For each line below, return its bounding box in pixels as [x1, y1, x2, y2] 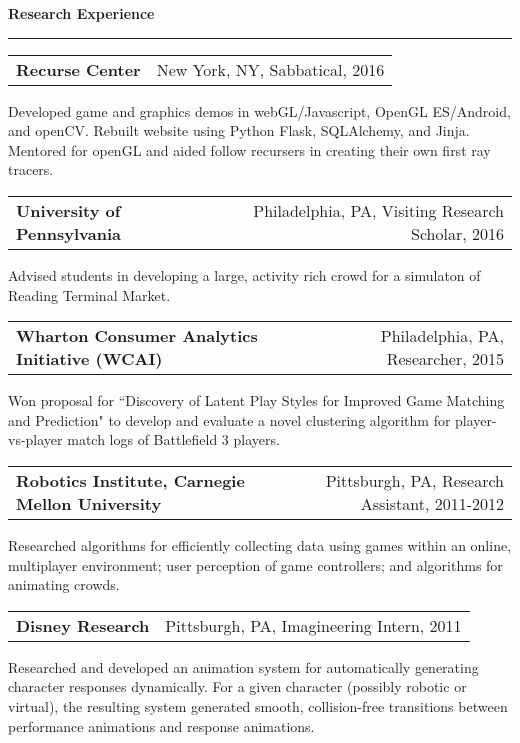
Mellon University [16, 491, 162, 515]
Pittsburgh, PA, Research [325, 468, 504, 492]
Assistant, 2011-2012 [360, 491, 504, 515]
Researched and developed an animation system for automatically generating [8, 656, 479, 677]
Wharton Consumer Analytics [16, 324, 258, 348]
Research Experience [8, 3, 155, 23]
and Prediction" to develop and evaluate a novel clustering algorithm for [8, 409, 451, 430]
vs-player [8, 429, 63, 450]
